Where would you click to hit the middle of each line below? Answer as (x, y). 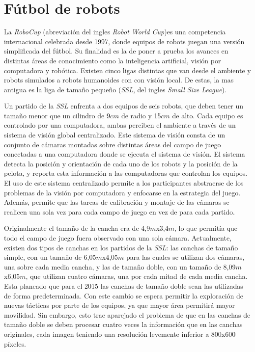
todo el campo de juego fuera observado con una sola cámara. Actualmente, (118, 238)
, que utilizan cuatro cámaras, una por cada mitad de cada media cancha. (137, 276)
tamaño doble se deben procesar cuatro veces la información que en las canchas (123, 324)
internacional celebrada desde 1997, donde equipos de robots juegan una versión (124, 41)
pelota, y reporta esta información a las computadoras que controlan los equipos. (126, 173)
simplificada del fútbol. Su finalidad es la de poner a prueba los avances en (116, 51)
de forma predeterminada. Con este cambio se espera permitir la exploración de (124, 295)
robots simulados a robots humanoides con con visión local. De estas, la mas (119, 80)
